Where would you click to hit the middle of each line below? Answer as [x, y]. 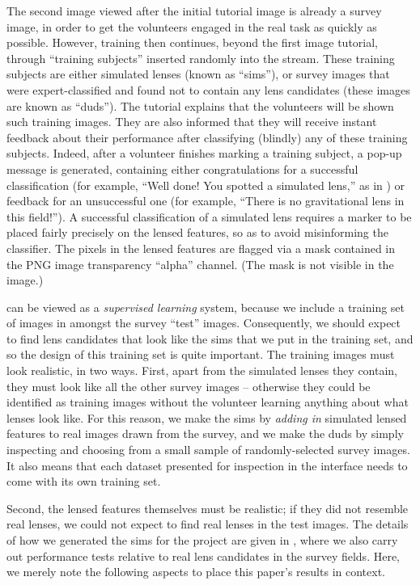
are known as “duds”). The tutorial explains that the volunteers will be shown [200, 105]
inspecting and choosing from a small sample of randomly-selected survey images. [208, 450]
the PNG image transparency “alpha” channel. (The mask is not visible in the [200, 264]
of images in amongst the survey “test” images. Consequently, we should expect [204, 323]
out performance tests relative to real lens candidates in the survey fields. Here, [203, 556]
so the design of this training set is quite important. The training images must [201, 354]
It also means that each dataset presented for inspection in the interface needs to [207, 465]
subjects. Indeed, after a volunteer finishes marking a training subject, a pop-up [204, 153]
